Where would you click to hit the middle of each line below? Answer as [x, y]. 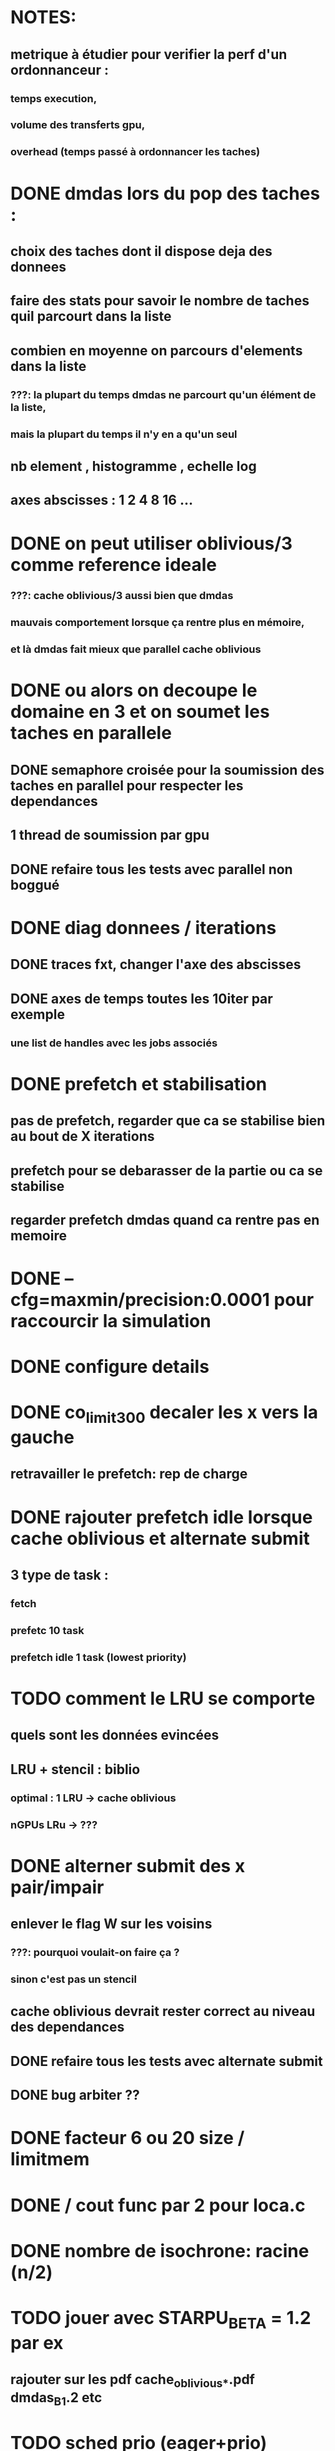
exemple [37, 1014]
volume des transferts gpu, [78, 125]
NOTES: [43, 17]
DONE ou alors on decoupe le [134, 690]
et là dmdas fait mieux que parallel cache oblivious [136, 649]
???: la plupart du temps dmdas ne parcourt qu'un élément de [163, 394]
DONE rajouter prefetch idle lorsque [161, 1517]
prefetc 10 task [47, 1630]
